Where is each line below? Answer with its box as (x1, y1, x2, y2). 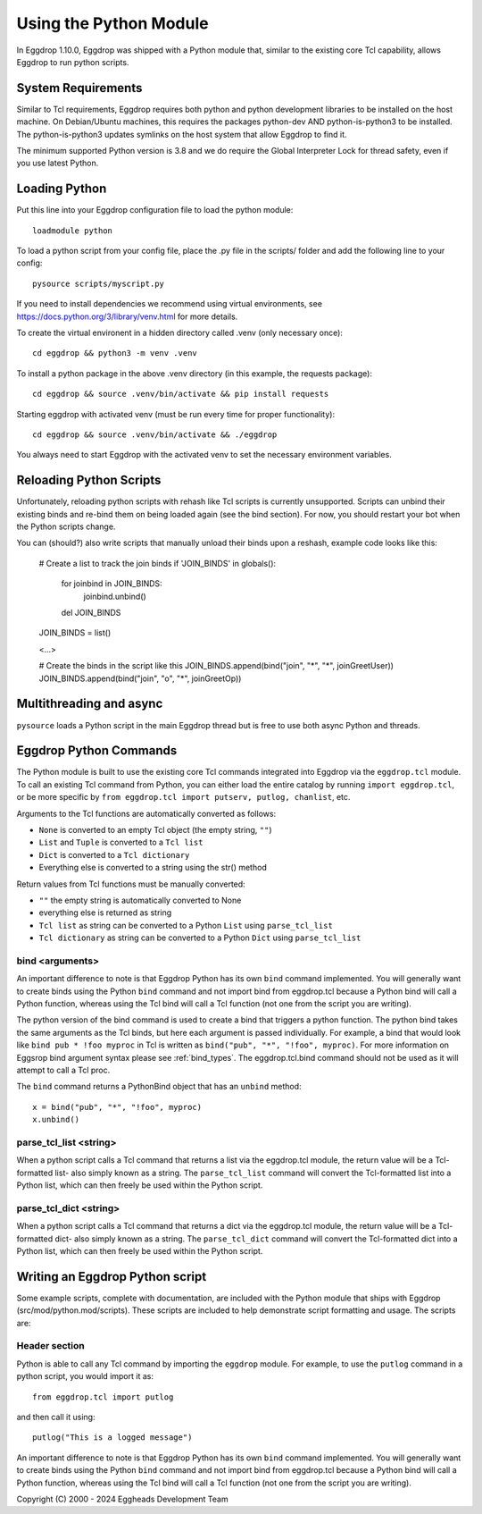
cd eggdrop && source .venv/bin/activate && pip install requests (32, 389, 329, 400)
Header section (16, 1340, 85, 1352)
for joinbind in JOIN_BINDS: (61, 578, 162, 589)
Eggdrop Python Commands (16, 743, 178, 759)
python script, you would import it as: (16, 1371, 154, 1382)
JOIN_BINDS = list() (38, 627, 112, 638)
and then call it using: (16, 1411, 96, 1422)
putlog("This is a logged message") (32, 1433, 193, 1443)
